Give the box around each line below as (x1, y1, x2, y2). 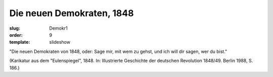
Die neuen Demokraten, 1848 (9, 8, 134, 19)
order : (9, 32, 23, 38)
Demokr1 (49, 25, 68, 31)
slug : (9, 25, 20, 31)
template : (9, 39, 30, 45)
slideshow (49, 39, 71, 45)
